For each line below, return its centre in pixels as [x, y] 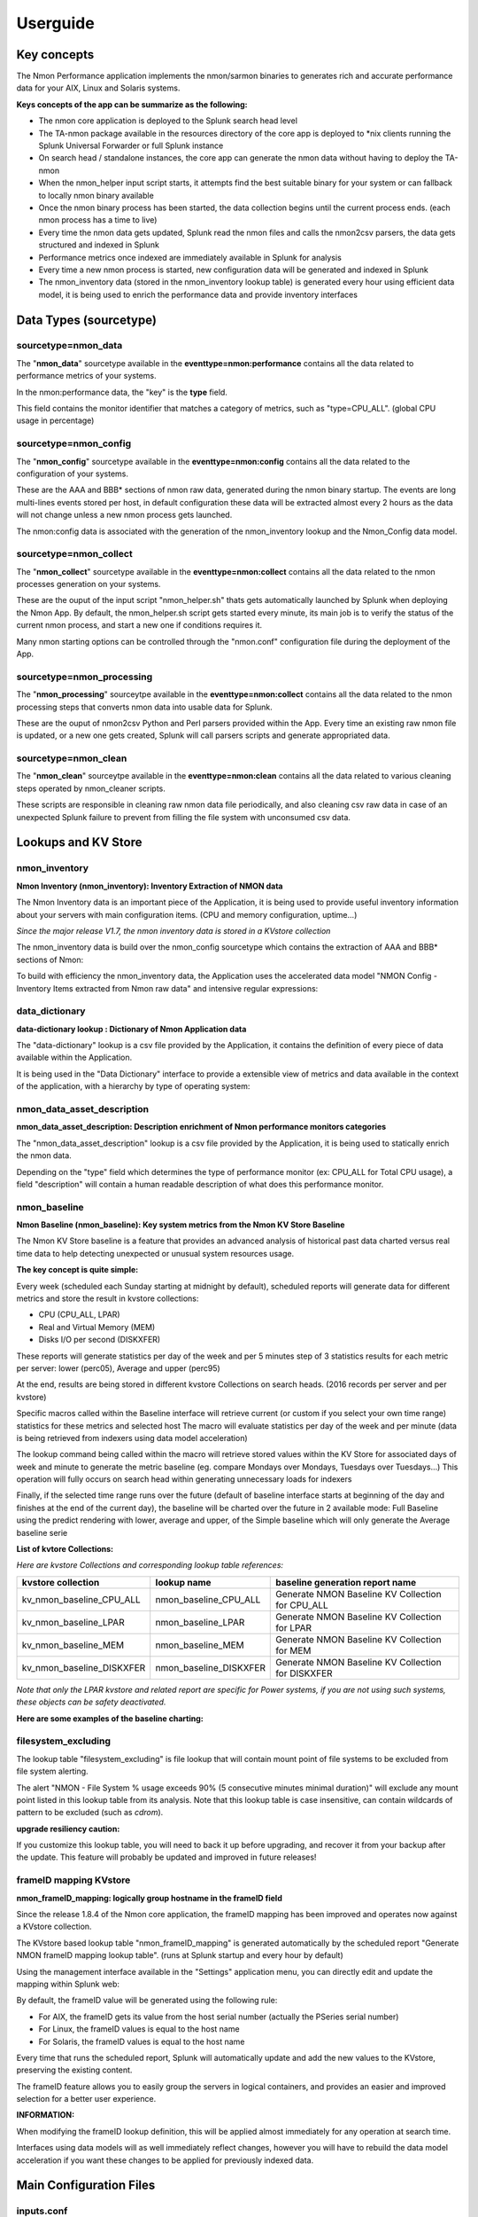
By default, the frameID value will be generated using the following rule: [147, 2001]
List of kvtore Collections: [65, 1549]
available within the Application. [74, 1058]
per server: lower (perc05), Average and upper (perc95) [118, 1368]
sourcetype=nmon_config [74, 443]
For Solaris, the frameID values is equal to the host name [142, 2041]
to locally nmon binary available [96, 195]
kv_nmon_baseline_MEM [73, 1645]
